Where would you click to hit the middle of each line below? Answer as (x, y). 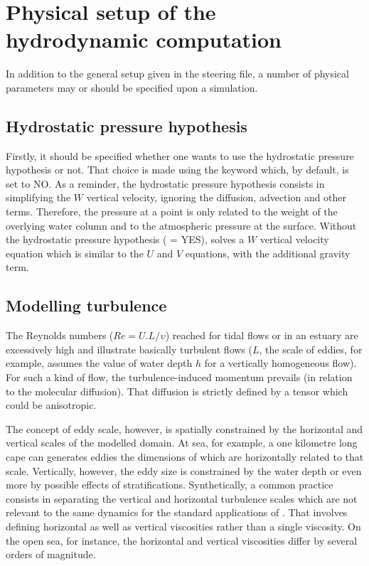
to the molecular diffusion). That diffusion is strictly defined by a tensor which (177, 391)
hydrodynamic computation (144, 39)
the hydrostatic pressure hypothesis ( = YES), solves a (125, 239)
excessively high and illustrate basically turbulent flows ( (129, 349)
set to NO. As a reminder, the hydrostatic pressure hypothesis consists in (165, 183)
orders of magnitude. (51, 554)
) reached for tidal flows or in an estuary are (262, 335)
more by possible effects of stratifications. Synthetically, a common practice (170, 485)
